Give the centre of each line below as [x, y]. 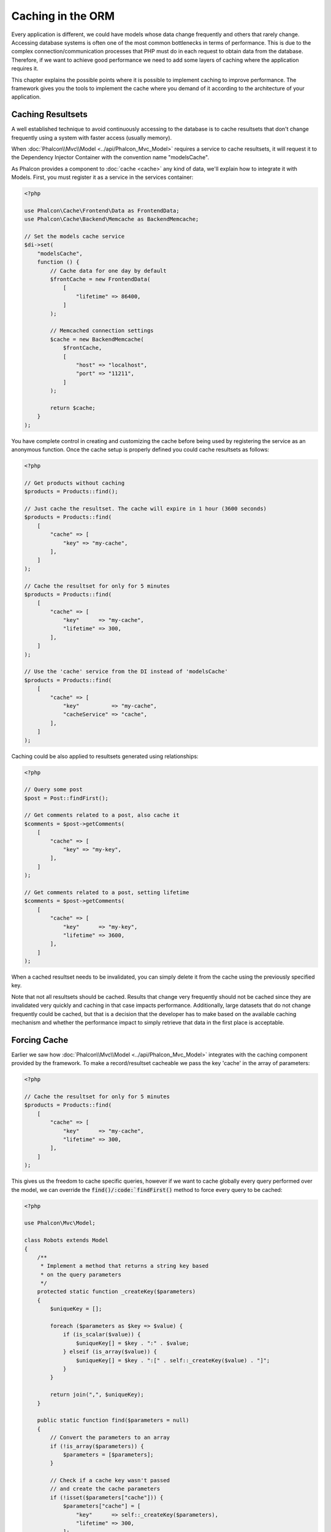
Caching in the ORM [63, 16]
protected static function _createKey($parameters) [116, 1292]
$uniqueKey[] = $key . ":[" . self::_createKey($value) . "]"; [173, 1360]
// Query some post [53, 790]
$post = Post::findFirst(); [66, 798]
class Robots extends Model [66, 1240]
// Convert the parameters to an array [110, 1438]
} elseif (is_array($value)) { [110, 1352]
